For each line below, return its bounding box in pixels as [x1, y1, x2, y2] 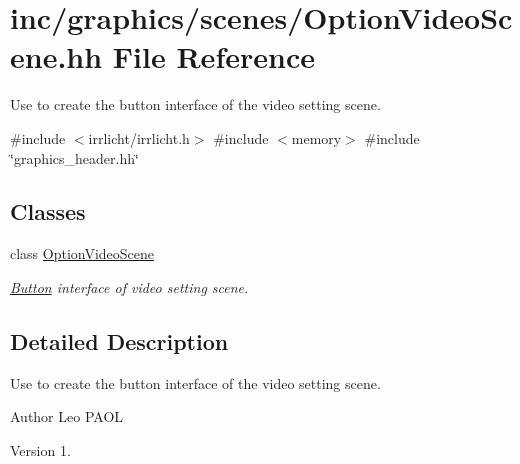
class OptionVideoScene [10, 243, 155, 264]
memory [291, 127, 342, 148]
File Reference [112, 36, 315, 77]
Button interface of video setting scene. [10, 276, 249, 297]
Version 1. [10, 439, 71, 460]
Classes [10, 196, 86, 227]
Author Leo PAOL [10, 406, 124, 427]
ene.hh [10, 36, 103, 77]
